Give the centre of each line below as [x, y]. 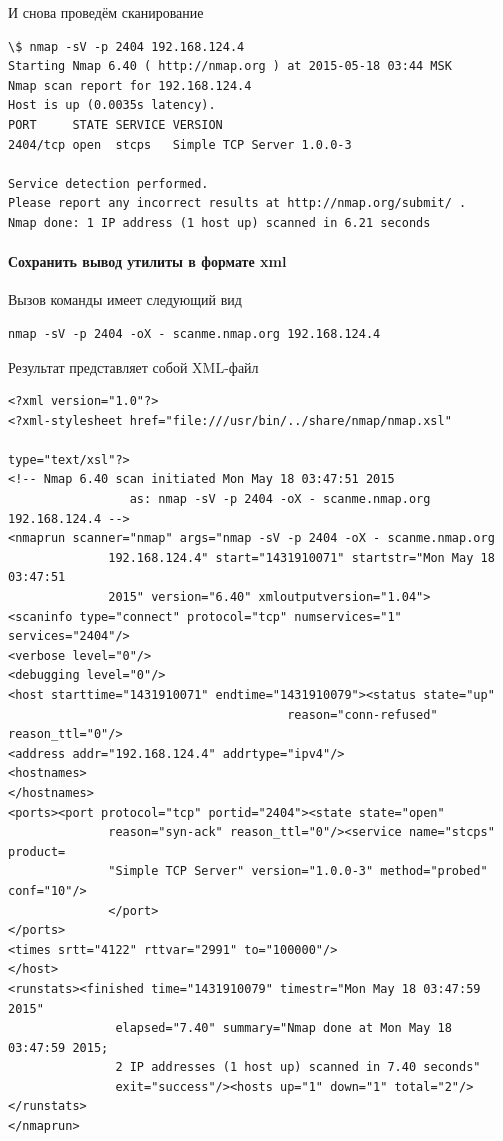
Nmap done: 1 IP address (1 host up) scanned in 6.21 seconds [219, 222]
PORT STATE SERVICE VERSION [115, 124]
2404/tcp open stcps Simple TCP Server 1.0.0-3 [180, 144]
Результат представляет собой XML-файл [133, 366]
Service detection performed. [108, 183]
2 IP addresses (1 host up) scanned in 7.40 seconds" [298, 1067]
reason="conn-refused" [362, 714]
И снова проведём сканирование [106, 12]
